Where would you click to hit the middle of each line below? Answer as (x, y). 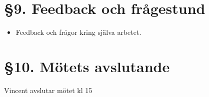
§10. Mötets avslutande (87, 66)
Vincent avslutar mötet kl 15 (48, 90)
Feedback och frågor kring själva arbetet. (78, 32)
